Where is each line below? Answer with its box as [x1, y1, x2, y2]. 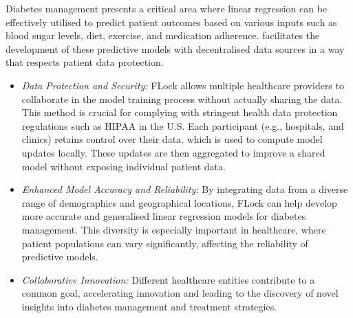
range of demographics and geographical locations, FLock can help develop [21, 195, 337, 209]
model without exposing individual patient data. [21, 159, 226, 173]
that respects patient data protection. [6, 55, 164, 69]
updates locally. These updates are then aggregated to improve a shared [21, 145, 325, 159]
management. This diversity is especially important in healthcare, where [21, 222, 326, 236]
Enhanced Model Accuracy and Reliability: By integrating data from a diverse [21, 182, 348, 196]
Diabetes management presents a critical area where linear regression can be [6, 1, 328, 15]
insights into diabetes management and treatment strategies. [21, 299, 277, 313]
